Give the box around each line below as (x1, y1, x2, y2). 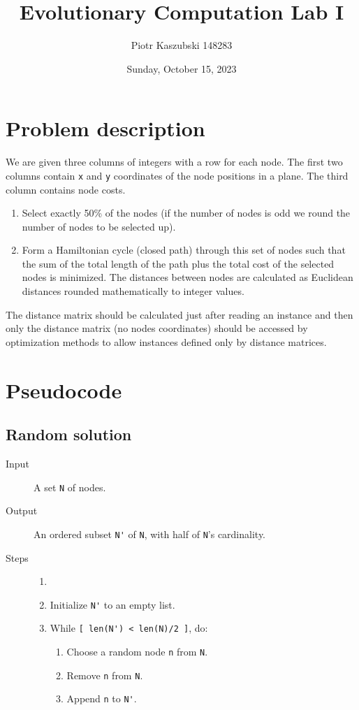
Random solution (6, 423, 132, 445)
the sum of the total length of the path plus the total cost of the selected (22, 256, 335, 270)
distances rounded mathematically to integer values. (22, 284, 244, 298)
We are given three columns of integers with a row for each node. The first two (6, 154, 343, 169)
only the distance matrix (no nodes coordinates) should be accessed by (6, 321, 308, 335)
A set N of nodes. (34, 479, 106, 494)
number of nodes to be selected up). (22, 219, 176, 233)
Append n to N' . (66, 691, 137, 706)
